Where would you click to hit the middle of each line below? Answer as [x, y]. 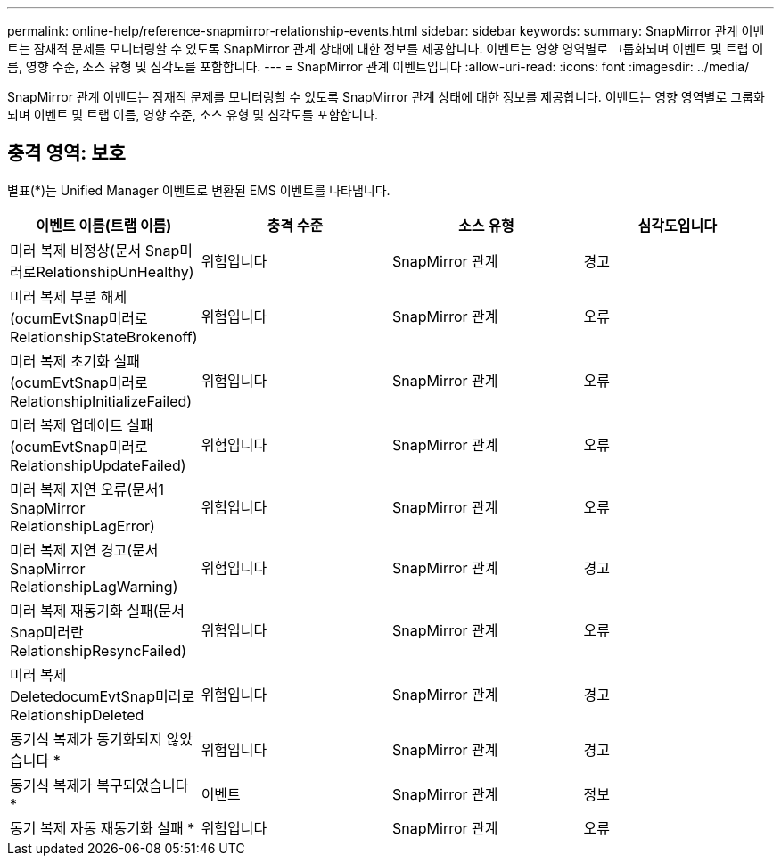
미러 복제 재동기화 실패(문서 [97, 610]
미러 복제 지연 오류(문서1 [87, 489]
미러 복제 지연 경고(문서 [84, 550]
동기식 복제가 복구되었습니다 [99, 785]
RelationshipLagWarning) [94, 586]
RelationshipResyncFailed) [99, 650]
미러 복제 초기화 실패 [75, 361]
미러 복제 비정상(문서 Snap [95, 250]
